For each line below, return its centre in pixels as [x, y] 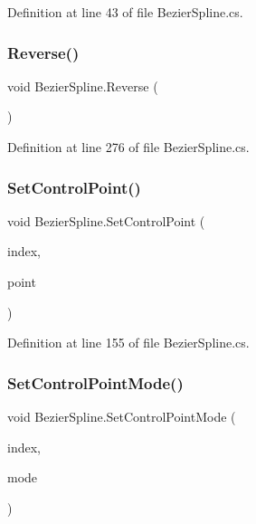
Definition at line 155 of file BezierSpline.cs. [128, 343]
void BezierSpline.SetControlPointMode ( [122, 416]
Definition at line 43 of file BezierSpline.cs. [125, 12]
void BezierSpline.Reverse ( [83, 86]
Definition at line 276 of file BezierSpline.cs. [128, 147]
